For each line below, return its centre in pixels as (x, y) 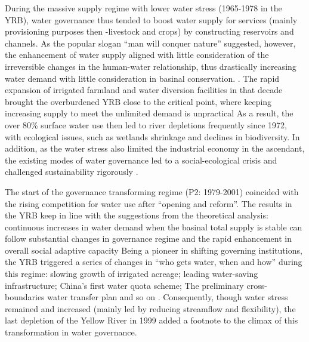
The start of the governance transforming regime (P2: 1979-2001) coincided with (152, 191)
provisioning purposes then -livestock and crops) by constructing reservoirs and (149, 31)
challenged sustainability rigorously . (72, 172)
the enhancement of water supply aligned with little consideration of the (137, 55)
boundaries (25, 297)
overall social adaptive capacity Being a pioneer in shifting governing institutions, (154, 250)
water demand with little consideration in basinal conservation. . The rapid (142, 78)
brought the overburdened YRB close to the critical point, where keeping (138, 101)
